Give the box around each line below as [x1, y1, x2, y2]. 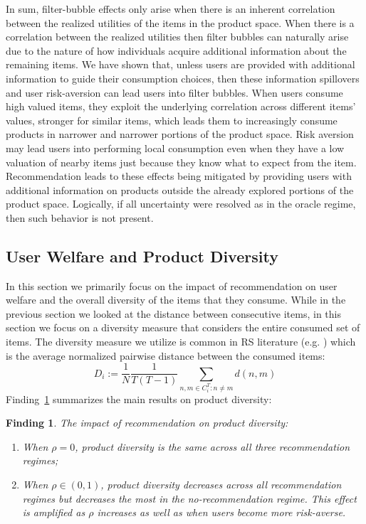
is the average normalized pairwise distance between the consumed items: [6, 348, 325, 363]
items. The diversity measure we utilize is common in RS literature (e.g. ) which [6, 334, 356, 349]
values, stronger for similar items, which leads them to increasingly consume [6, 112, 338, 127]
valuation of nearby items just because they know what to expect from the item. [6, 154, 357, 169]
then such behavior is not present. [6, 210, 154, 225]
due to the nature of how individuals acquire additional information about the [6, 43, 347, 58]
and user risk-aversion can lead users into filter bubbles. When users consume [6, 85, 343, 100]
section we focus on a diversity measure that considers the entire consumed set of [6, 320, 360, 335]
